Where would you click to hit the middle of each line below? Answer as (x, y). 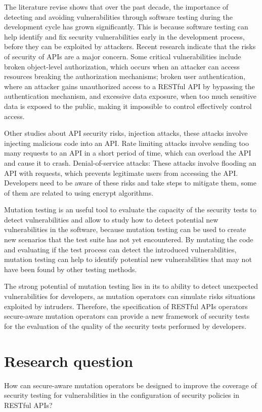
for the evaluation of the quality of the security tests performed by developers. (125, 326)
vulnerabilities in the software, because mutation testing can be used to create (125, 229)
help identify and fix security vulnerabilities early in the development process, (124, 36)
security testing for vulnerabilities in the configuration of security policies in (122, 395)
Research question (69, 361)
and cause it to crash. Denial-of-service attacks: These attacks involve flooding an (130, 162)
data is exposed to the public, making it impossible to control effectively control (128, 106)
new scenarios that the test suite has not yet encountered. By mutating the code (129, 239)
